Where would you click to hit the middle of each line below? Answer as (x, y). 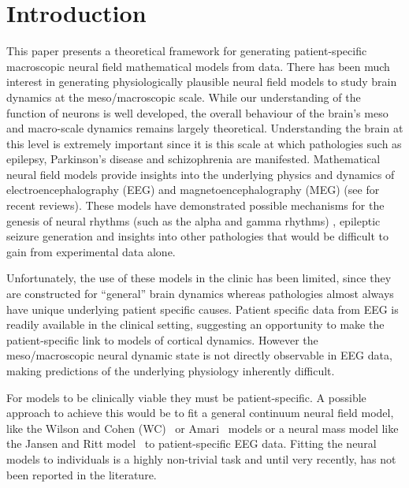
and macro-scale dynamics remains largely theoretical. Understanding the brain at (205, 128)
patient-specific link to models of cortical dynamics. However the (162, 339)
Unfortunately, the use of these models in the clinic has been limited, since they (199, 278)
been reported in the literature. (82, 474)
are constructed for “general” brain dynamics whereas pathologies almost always (200, 294)
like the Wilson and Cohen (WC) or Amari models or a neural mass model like (203, 428)
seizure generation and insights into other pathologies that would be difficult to (198, 236)
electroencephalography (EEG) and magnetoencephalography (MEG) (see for (193, 190)
